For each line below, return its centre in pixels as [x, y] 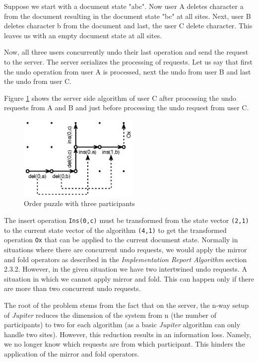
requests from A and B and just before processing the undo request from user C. [127, 108]
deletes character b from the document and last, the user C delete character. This [128, 26]
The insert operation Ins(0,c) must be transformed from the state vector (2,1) [127, 220]
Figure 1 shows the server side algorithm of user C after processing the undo [120, 98]
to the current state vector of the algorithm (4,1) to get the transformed [115, 230]
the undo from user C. [38, 81]
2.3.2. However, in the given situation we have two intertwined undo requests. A [126, 269]
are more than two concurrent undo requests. [72, 288]
